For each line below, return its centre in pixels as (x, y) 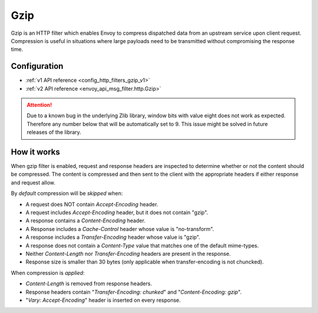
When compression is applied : (48, 273)
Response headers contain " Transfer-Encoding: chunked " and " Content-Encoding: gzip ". (134, 292)
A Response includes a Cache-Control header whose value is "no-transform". (120, 229)
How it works (35, 152)
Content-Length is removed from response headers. (89, 284)
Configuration (37, 66)
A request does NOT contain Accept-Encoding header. (92, 204)
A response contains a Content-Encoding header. (85, 220)
